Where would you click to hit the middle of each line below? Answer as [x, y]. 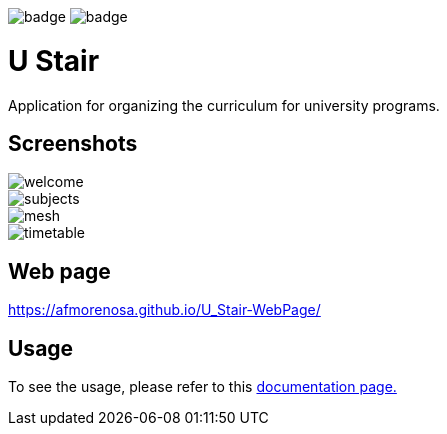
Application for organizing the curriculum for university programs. [224, 105]
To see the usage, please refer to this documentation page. [202, 387]
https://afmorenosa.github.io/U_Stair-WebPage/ [164, 310]
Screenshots [73, 143]
